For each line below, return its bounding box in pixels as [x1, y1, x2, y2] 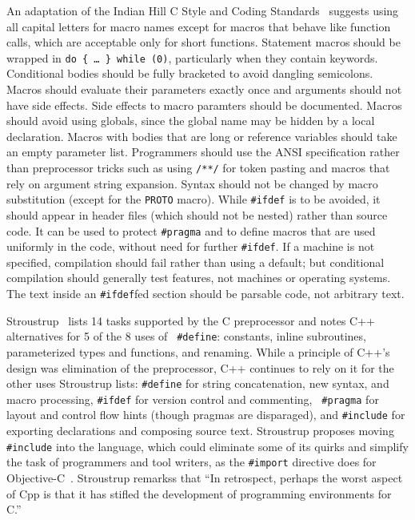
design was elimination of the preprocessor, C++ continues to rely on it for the [6, 359, 394, 376]
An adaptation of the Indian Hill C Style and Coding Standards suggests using [6, 2, 399, 18]
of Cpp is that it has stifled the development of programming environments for [6, 485, 392, 502]
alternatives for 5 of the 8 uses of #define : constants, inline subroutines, [6, 328, 366, 345]
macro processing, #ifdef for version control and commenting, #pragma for [6, 390, 379, 407]
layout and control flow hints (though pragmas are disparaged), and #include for [6, 406, 405, 423]
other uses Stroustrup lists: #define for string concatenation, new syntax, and [6, 375, 389, 392]
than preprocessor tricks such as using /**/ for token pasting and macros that [6, 159, 390, 175]
